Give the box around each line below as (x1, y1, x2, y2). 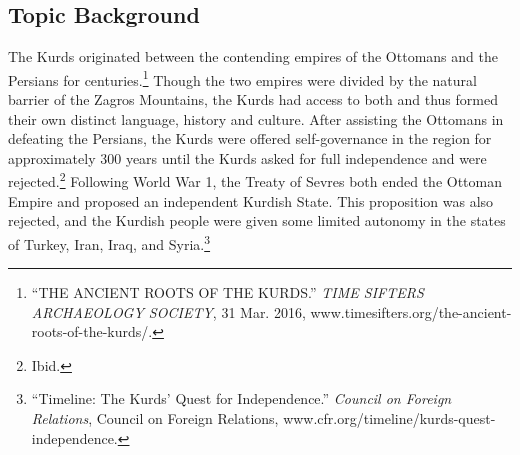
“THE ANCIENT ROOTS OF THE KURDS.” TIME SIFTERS (31, 282, 424, 303)
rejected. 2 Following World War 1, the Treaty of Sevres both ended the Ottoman (8, 168, 503, 192)
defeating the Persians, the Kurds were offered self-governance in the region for (8, 128, 492, 149)
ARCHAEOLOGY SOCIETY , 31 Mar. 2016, (31, 301, 306, 322)
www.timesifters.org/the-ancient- (310, 301, 512, 322)
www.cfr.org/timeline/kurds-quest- (283, 408, 496, 429)
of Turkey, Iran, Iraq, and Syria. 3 (8, 230, 211, 254)
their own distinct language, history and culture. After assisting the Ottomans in (8, 108, 504, 129)
